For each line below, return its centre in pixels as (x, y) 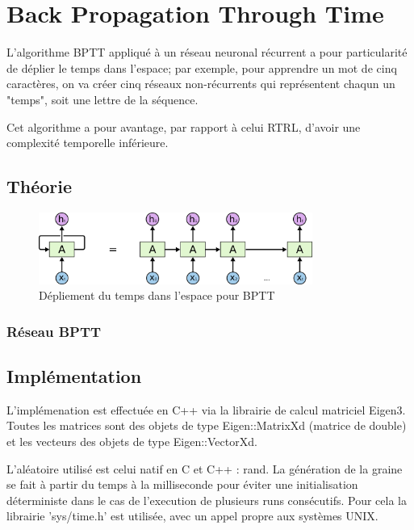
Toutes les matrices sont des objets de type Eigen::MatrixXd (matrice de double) (207, 425)
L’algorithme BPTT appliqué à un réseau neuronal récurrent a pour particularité (207, 52)
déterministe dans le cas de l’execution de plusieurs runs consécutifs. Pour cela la (207, 500)
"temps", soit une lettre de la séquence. (102, 99)
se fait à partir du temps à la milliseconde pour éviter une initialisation (182, 484)
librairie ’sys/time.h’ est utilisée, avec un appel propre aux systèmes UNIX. (192, 516)
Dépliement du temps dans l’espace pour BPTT (157, 295)
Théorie (40, 186)
